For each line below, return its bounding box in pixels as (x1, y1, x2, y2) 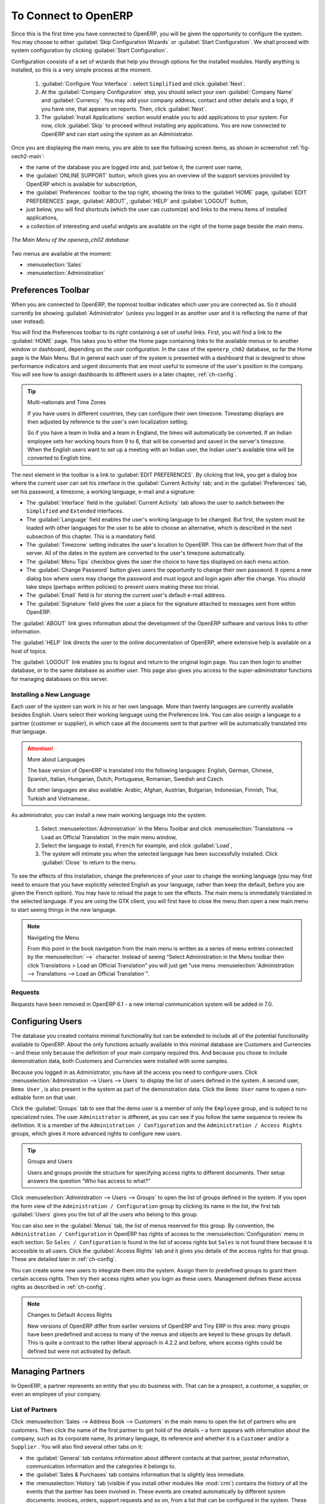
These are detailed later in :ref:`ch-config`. (11, 1256, 117, 1263)
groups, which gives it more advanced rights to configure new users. (11, 1130, 182, 1137)
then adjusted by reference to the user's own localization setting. (27, 418, 189, 425)
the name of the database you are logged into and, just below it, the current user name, (26, 164, 243, 171)
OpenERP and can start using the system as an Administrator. (41, 130, 194, 138)
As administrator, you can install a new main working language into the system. (11, 811, 207, 818)
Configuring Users (11, 1017, 82, 1027)
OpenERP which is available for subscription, (26, 180, 138, 188)
